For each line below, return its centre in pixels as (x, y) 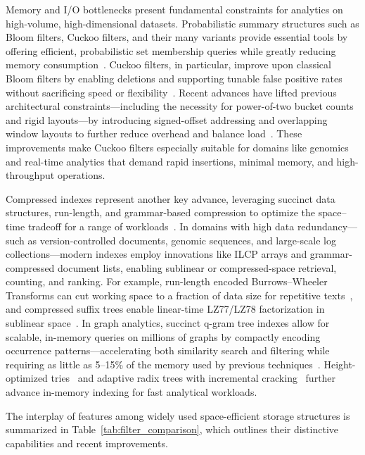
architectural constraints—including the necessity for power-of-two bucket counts (180, 106)
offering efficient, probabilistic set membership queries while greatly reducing (171, 50)
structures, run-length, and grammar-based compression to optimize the (161, 212)
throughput (30, 175)
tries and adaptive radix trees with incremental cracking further (193, 378)
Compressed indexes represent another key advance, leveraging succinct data (171, 198)
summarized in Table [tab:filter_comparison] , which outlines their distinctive (172, 429)
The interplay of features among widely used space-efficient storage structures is (178, 415)
